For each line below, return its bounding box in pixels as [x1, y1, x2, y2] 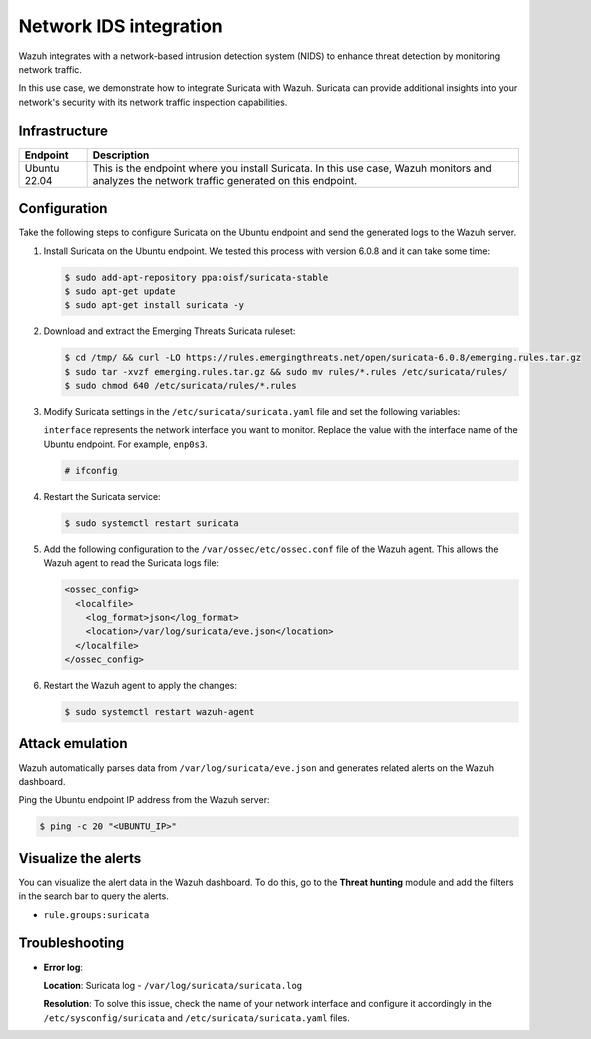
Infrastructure [18, 122, 109, 139]
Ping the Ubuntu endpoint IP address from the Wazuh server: [18, 794, 270, 806]
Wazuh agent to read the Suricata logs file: [43, 557, 220, 569]
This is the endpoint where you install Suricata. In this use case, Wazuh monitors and [92, 161, 492, 175]
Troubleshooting [18, 935, 125, 952]
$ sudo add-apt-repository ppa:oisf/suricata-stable [64, 271, 329, 283]
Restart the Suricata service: [43, 490, 161, 502]
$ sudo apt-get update [64, 285, 176, 297]
